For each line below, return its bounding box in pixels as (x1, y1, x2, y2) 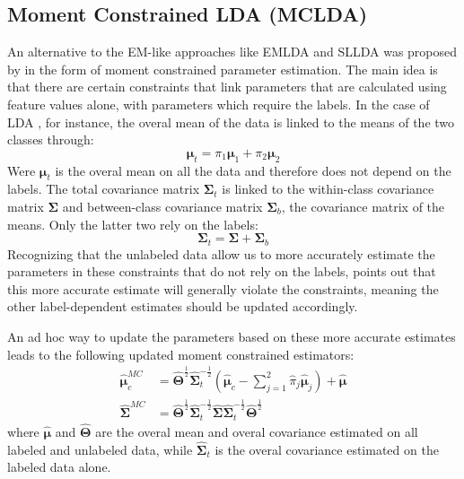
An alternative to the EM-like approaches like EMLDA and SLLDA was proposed (7, 42, 458, 61)
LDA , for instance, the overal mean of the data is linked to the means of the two (7, 112, 455, 131)
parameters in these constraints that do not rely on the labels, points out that (7, 262, 436, 281)
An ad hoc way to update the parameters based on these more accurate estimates (7, 327, 456, 345)
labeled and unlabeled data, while (7, 440, 193, 458)
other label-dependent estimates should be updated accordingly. (7, 297, 358, 316)
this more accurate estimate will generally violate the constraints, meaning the (7, 279, 439, 298)
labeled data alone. (7, 457, 111, 476)
